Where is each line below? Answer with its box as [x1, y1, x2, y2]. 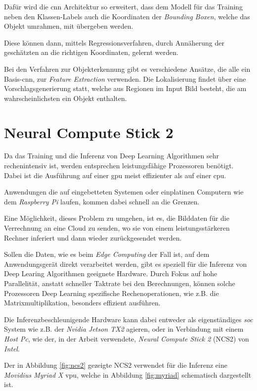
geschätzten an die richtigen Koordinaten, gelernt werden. [4, 47, 178, 57]
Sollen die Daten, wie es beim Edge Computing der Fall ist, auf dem [4, 249, 210, 259]
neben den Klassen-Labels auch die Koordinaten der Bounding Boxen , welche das [4, 11, 250, 21]
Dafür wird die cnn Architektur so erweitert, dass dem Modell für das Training [4, 1, 243, 11]
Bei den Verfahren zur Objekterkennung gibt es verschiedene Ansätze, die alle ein [4, 63, 251, 74]
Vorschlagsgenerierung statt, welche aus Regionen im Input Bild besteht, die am [4, 83, 247, 94]
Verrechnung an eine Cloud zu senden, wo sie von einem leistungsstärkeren [4, 223, 230, 233]
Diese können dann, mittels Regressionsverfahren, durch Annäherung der [4, 37, 224, 48]
